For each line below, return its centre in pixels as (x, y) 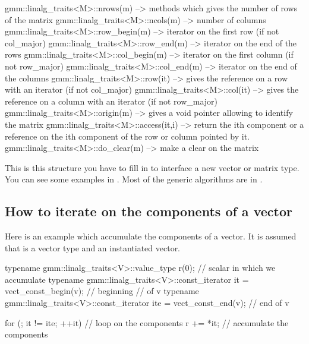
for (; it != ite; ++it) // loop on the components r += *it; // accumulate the (147, 322)
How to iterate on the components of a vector (149, 211)
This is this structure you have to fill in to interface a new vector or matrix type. (152, 167)
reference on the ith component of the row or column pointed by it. (127, 136)
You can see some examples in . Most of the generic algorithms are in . (134, 179)
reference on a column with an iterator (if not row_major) (111, 101)
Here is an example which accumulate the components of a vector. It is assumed (151, 236)
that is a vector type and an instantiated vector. (93, 247)
